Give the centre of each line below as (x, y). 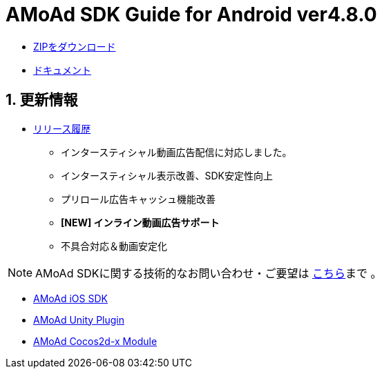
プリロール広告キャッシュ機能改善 (138, 199)
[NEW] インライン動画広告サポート (140, 222)
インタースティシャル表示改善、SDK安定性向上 (167, 175)
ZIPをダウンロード (75, 46)
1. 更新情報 (42, 100)
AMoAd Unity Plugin (79, 319)
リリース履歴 (62, 128)
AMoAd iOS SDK (70, 298)
